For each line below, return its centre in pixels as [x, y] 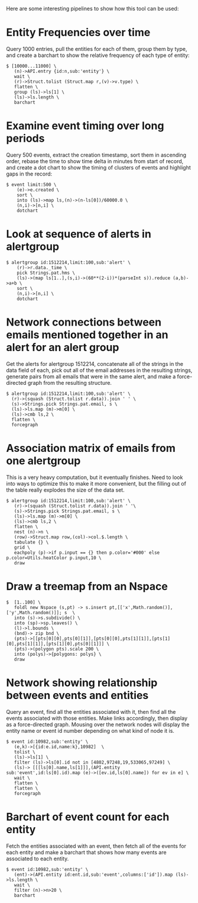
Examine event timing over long [85, 126]
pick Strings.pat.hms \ [46, 273]
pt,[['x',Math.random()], [141, 607]
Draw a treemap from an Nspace [87, 586]
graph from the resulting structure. [70, 382]
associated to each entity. [38, 859]
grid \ [22, 547]
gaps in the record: [29, 174]
